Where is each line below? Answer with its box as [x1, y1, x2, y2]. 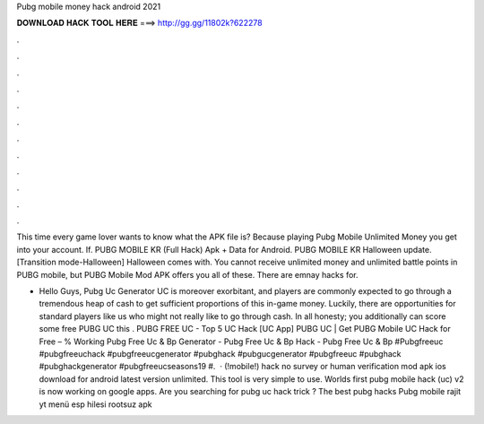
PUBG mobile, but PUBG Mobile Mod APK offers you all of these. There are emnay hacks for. [16, 269, 359, 280]
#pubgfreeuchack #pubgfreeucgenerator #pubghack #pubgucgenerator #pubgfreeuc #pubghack [39, 348, 402, 359]
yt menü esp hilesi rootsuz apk [39, 399, 152, 410]
